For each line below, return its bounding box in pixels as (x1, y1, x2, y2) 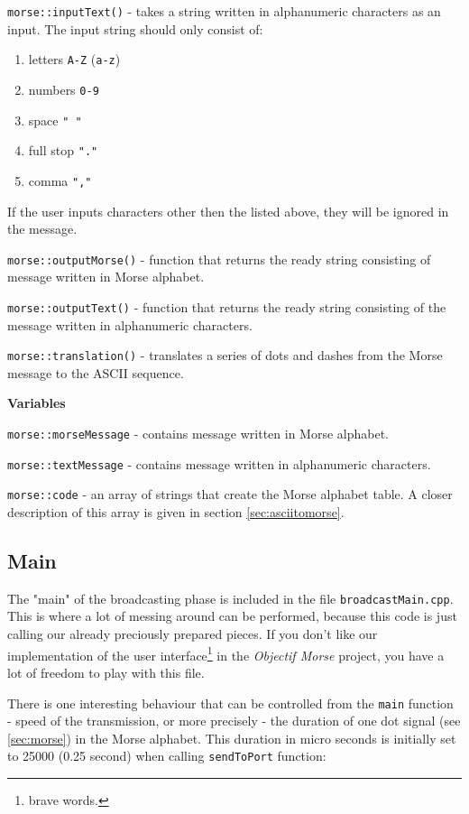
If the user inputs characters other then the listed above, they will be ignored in (7, 201, 449, 220)
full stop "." (28, 141, 98, 160)
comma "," (28, 171, 92, 190)
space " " (28, 110, 82, 129)
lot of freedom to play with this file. (7, 662, 205, 681)
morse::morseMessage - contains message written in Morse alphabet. (7, 424, 390, 443)
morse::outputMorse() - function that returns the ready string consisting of (7, 249, 431, 268)
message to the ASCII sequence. (7, 363, 184, 382)
